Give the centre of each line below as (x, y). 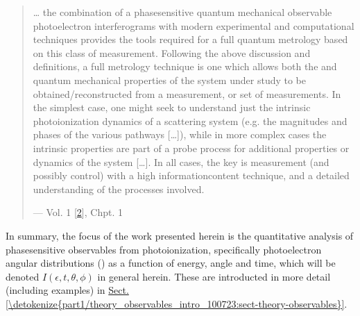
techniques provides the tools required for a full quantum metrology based (190, 39)
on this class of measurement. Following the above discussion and (172, 52)
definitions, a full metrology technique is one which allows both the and (185, 66)
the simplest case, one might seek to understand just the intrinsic (172, 107)
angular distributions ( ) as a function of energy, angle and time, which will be (171, 263)
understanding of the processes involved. (119, 189)
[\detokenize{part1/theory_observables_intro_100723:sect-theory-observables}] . (177, 303)
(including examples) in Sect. (67, 290)
